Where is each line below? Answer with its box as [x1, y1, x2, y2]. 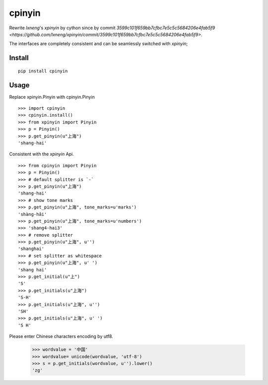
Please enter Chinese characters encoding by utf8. [9, 333, 114, 339]
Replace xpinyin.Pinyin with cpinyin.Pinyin [9, 94, 95, 100]
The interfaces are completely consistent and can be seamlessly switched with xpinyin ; [9, 41, 188, 47]
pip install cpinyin [18, 68, 68, 74]
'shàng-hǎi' [18, 211, 47, 217]
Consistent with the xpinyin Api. [9, 151, 74, 157]
